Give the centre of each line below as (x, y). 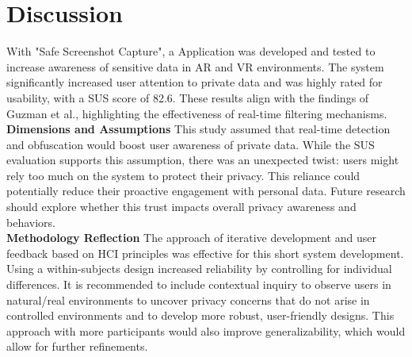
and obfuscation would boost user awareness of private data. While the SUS (191, 144)
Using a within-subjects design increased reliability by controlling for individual (199, 269)
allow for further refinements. (77, 346)
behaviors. (31, 222)
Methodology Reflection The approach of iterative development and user (191, 238)
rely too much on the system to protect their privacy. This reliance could (183, 175)
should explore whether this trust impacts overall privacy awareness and (181, 207)
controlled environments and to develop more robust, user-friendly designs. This (200, 315)
